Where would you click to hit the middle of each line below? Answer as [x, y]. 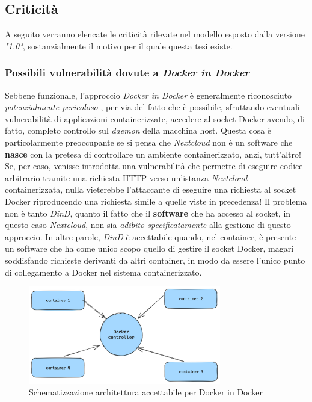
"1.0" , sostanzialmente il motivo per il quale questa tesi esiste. [119, 45]
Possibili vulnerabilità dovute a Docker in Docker [127, 73]
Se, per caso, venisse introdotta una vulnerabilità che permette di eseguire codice [154, 166]
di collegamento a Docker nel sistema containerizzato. [103, 272]
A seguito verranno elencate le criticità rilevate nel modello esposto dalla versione [155, 34]
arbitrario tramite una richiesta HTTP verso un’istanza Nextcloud [126, 177]
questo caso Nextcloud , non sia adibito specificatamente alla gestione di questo [148, 225]
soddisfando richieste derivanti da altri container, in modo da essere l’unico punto [155, 260]
